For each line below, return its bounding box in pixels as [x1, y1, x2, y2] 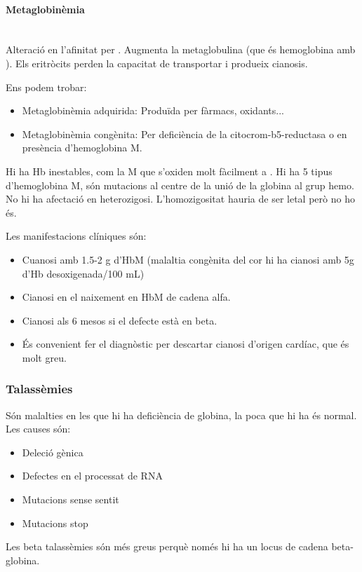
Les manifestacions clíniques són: [6, 229, 147, 243]
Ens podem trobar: [6, 79, 87, 94]
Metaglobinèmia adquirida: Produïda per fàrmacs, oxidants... [22, 103, 284, 118]
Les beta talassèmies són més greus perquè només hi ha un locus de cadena [6, 539, 328, 554]
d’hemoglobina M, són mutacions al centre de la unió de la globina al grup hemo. [6, 177, 354, 192]
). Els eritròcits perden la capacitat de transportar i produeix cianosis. [6, 55, 308, 70]
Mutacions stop [22, 515, 88, 530]
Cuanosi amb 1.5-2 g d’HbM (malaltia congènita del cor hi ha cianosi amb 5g [22, 252, 354, 266]
